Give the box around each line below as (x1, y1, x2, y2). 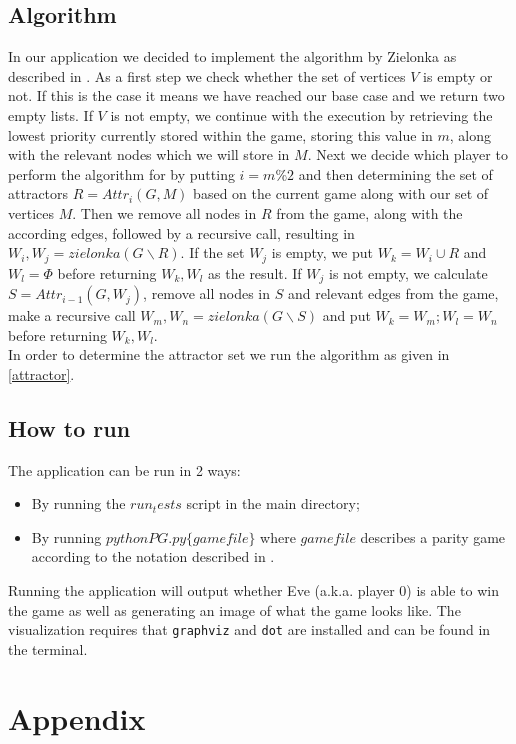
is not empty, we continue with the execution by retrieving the (110, 104, 493, 125)
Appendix (8, 697, 146, 738)
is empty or (423, 65, 493, 86)
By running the (31, 493, 126, 514)
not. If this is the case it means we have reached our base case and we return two (8, 85, 505, 106)
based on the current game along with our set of (193, 183, 489, 204)
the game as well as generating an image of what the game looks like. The (8, 599, 461, 620)
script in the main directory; (186, 493, 360, 514)
